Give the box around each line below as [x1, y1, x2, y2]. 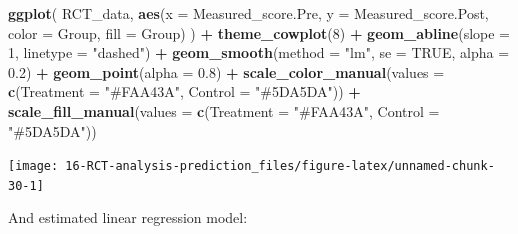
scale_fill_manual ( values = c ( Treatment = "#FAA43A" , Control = [8, 100, 440, 121]
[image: [8, 159, 59, 174]
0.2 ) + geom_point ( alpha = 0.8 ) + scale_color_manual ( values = [8, 61, 445, 82]
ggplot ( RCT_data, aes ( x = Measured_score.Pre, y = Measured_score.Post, [8, 3, 489, 23]
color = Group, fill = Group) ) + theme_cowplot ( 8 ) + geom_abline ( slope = [8, 22, 511, 43]
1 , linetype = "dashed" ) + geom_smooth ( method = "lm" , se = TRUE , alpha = [8, 42, 510, 63]
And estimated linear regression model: [8, 207, 248, 228]
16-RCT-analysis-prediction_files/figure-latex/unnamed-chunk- [65, 159, 495, 174]
